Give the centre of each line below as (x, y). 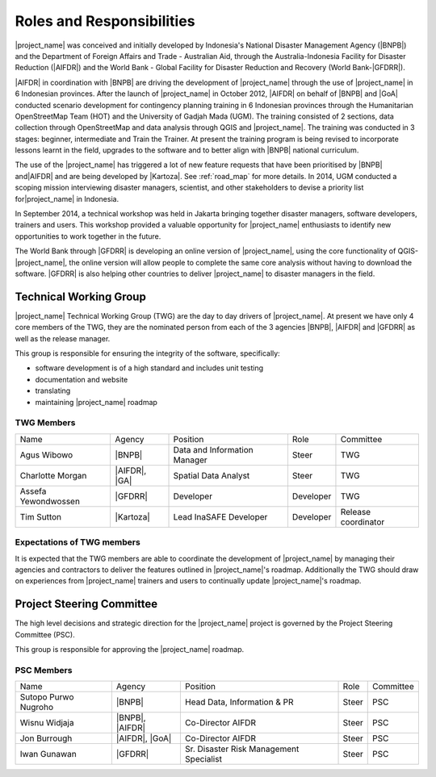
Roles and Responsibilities (105, 21)
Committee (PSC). (45, 634)
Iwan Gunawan (48, 754)
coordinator (363, 522)
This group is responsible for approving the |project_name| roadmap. (130, 649)
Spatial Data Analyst (212, 475)
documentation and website (82, 379)
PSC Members (44, 670)
